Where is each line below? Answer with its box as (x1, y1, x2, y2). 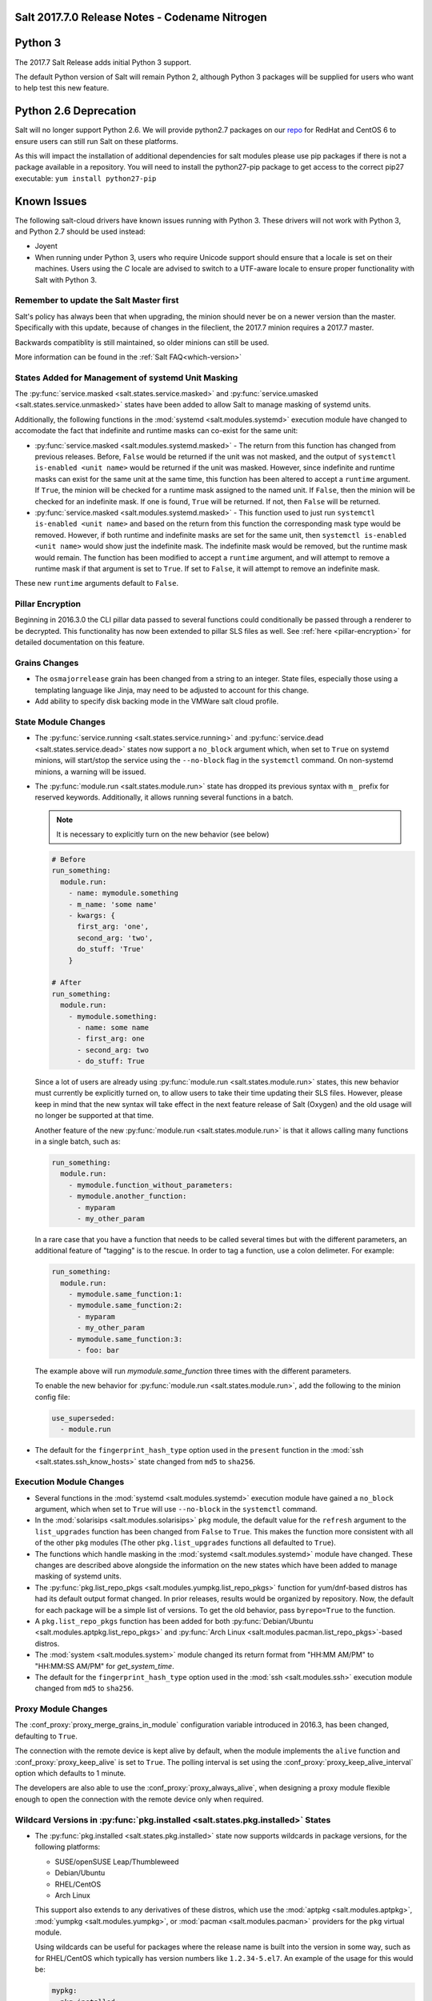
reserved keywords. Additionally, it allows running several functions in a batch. (34, 792, 294, 802)
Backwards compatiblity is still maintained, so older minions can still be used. (14, 337, 270, 347)
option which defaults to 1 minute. (14, 1769, 126, 1778)
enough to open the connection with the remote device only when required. (14, 1794, 264, 1804)
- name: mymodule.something (68, 888, 179, 898)
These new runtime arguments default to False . (14, 579, 179, 588)
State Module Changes (14, 716, 106, 728)
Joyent (34, 241, 58, 251)
